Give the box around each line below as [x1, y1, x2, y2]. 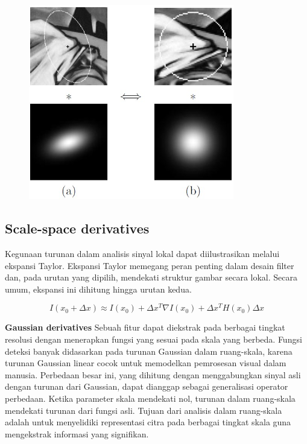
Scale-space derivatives [5, 219, 150, 238]
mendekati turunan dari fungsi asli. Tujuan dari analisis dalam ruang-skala [5, 404, 282, 416]
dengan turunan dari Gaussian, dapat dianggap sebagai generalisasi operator [5, 380, 288, 393]
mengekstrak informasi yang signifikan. [5, 427, 149, 440]
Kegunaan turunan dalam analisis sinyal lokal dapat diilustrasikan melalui [5, 247, 280, 259]
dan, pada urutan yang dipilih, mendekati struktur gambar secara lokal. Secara [5, 271, 298, 284]
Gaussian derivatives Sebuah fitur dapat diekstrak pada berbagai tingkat [5, 321, 285, 334]
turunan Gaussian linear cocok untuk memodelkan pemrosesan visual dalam [5, 357, 286, 369]
